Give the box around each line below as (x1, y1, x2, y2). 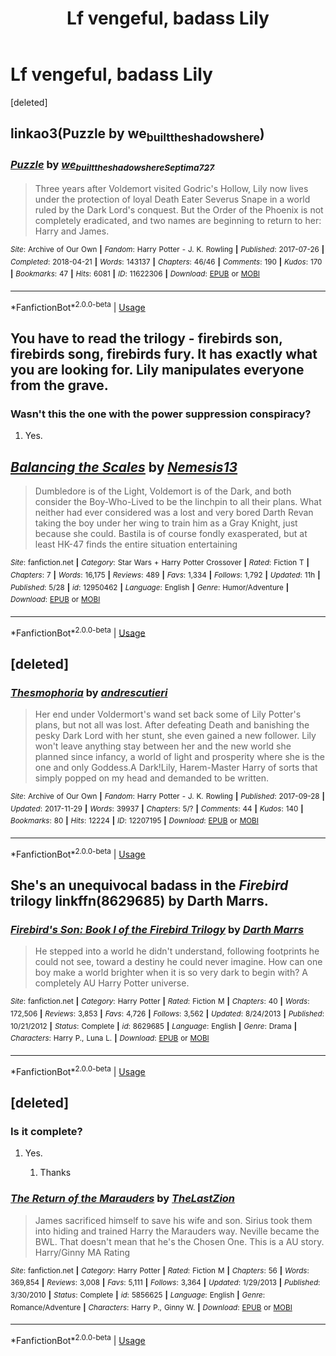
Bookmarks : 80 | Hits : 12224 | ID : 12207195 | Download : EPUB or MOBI (10, 816, 259, 826)
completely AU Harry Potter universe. (34, 977, 190, 989)
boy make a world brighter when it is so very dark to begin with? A (34, 967, 308, 979)
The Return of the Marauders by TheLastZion (10, 1192, 236, 1206)
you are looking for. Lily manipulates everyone (10, 362, 305, 379)
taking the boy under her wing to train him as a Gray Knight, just (34, 517, 298, 529)
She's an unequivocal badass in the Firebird (10, 877, 289, 894)
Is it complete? (10, 1125, 83, 1139)
